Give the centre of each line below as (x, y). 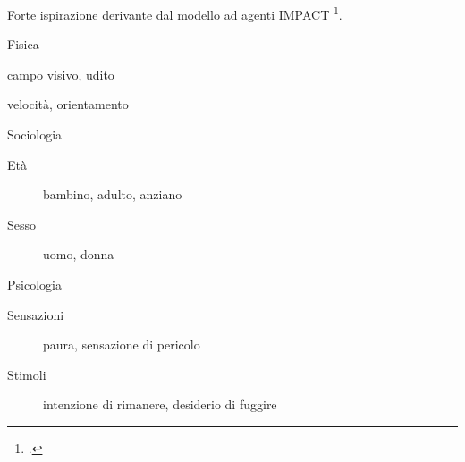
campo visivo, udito (61, 74)
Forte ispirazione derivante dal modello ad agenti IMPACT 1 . (175, 13)
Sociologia (35, 134)
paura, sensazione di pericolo (122, 344)
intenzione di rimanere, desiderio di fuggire (160, 404)
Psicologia (34, 284)
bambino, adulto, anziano (113, 194)
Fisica (23, 44)
